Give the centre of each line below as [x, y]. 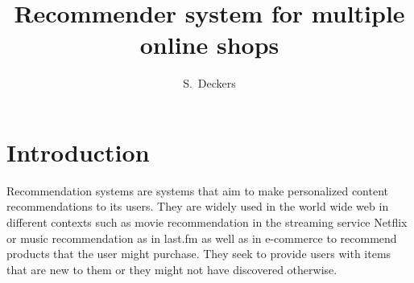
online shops [209, 45]
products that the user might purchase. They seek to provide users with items [199, 254]
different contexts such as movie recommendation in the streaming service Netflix [207, 222]
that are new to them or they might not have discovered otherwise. [172, 269]
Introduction [78, 152]
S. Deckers [209, 83]
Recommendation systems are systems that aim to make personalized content [197, 190]
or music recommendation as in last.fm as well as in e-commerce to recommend [202, 238]
